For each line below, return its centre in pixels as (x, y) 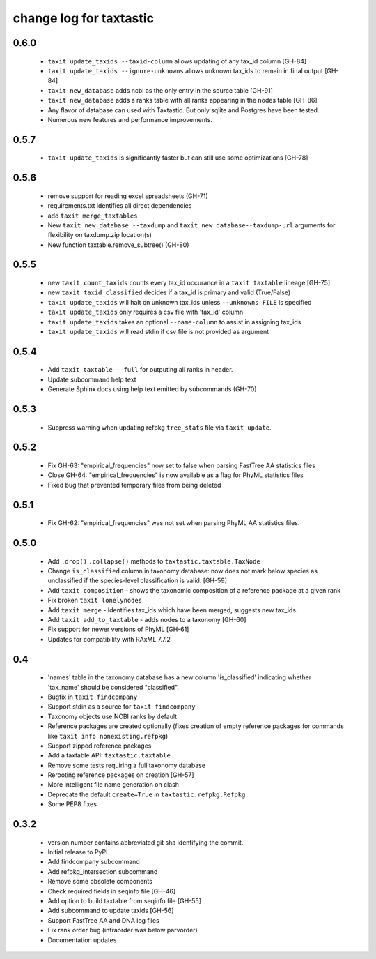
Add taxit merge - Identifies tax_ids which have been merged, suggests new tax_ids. (173, 610)
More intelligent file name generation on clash (113, 785)
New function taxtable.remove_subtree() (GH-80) (118, 245)
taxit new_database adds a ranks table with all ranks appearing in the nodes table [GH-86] (182, 100)
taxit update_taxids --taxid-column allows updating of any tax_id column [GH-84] (177, 61)
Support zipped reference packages (100, 746)
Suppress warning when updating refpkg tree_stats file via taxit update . (159, 427)
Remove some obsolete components (100, 882)
